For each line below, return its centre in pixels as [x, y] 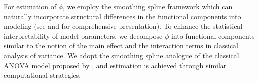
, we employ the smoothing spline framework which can [148, 6]
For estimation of [30, 6]
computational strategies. [43, 75]
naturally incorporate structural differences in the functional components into [123, 16]
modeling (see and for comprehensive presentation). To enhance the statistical [123, 26]
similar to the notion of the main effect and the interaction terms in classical [121, 45]
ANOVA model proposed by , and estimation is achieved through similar [115, 65]
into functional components [213, 36]
